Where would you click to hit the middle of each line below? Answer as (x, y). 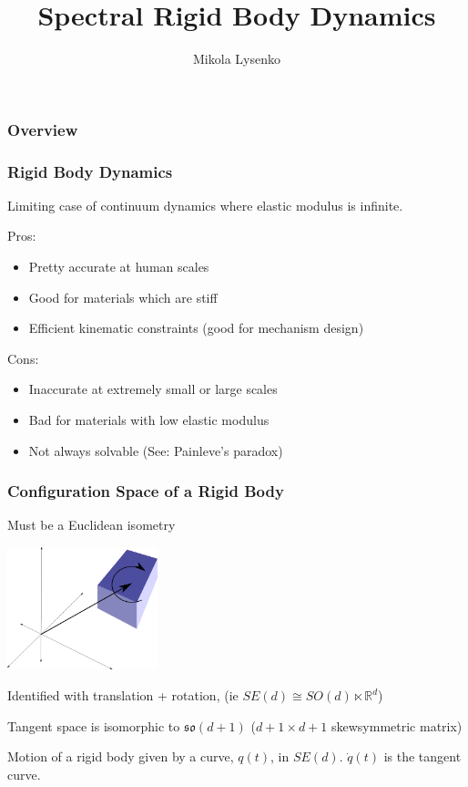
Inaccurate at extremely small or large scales (153, 389)
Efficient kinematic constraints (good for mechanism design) (196, 328)
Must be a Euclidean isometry (92, 525)
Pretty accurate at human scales (119, 267)
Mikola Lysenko (237, 59)
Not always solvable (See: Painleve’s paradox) (156, 450)
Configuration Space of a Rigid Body (146, 491)
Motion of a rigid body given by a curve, (121, 756)
